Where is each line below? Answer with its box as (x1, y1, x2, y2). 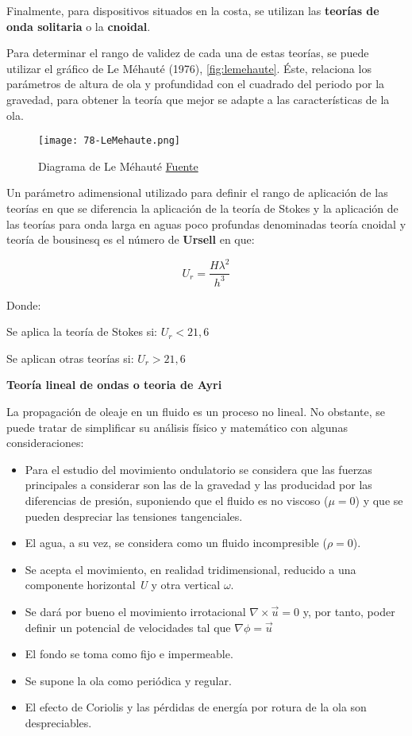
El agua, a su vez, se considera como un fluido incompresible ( (25, 534, 327, 551)
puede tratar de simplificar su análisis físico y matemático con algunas (6, 418, 348, 435)
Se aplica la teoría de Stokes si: (6, 323, 157, 340)
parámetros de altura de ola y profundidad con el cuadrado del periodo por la (6, 75, 385, 92)
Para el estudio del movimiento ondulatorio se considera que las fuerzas (25, 460, 372, 477)
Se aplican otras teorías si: (6, 349, 134, 366)
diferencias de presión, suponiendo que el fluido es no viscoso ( (25, 492, 329, 509)
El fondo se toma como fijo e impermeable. (25, 645, 233, 662)
